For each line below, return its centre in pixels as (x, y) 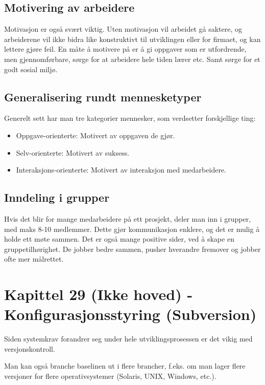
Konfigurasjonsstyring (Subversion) (130, 314)
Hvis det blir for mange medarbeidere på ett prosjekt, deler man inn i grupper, (128, 218)
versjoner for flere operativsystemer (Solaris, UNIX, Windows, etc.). (110, 376)
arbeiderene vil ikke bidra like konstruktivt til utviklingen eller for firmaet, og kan (132, 39)
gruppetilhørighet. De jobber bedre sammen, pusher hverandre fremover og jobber (132, 249)
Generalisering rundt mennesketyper (103, 97)
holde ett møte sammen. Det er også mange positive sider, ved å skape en (119, 239)
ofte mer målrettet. (34, 259)
